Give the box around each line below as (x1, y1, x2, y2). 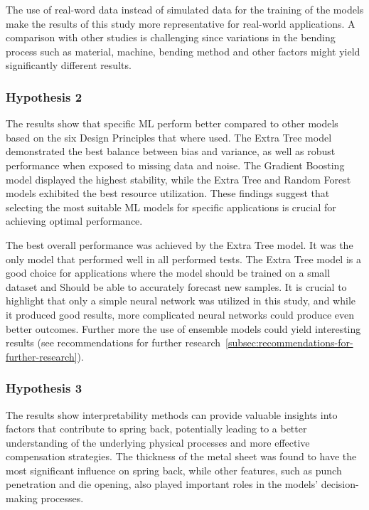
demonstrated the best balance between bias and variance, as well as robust (6, 144, 336, 159)
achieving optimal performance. (6, 213, 143, 228)
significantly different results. (6, 58, 132, 73)
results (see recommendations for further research (6, 335, 221, 350)
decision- (321, 477, 359, 492)
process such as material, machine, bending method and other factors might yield (6, 43, 360, 58)
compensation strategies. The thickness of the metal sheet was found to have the (6, 449, 357, 464)
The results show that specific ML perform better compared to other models (6, 116, 338, 131)
